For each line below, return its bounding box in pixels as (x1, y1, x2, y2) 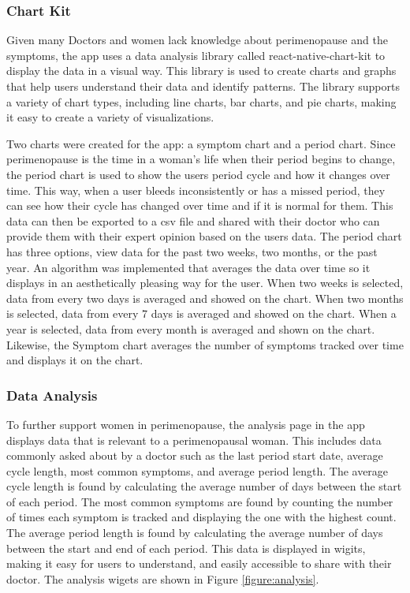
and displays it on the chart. (6, 352, 143, 368)
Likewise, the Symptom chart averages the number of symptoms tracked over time (6, 336, 404, 352)
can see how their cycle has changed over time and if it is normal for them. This (6, 197, 393, 214)
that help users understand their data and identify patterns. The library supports (6, 78, 400, 94)
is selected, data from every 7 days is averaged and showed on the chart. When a (6, 305, 397, 322)
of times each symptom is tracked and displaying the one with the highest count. (6, 509, 397, 525)
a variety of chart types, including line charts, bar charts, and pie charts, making (6, 93, 397, 110)
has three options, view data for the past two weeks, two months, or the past (6, 243, 378, 259)
